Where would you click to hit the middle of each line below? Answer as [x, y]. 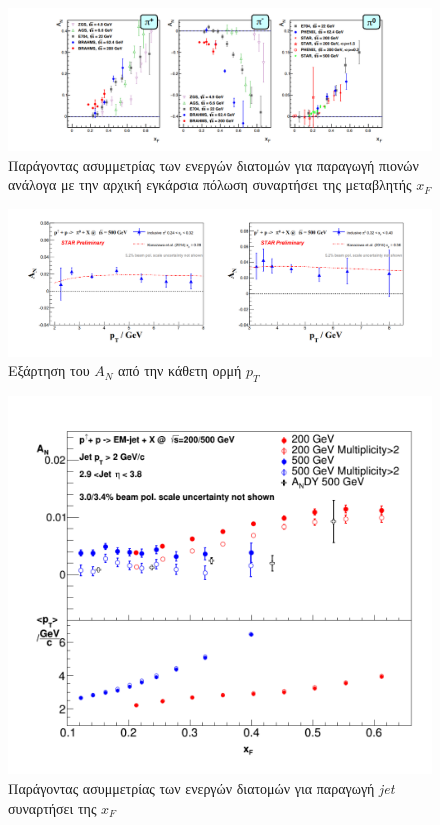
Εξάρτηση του [49, 370]
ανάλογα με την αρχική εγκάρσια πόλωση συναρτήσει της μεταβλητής [210, 184]
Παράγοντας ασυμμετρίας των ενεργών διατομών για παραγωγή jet [201, 788]
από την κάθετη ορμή [180, 370]
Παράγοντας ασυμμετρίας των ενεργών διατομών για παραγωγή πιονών [213, 164]
